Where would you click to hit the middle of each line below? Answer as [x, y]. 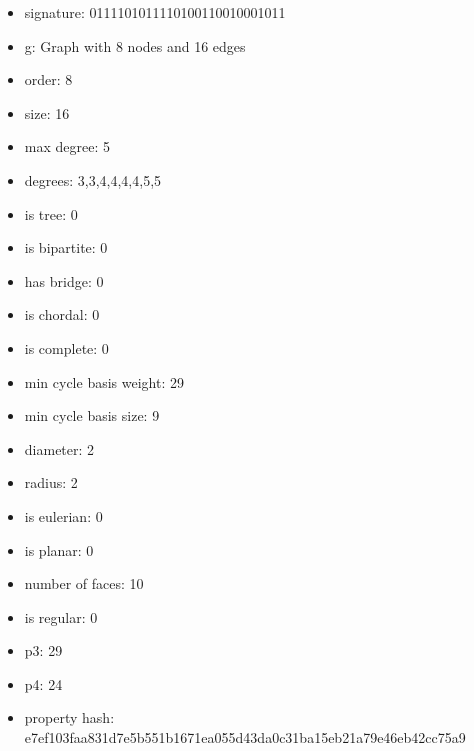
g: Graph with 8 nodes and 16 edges [135, 45]
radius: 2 [51, 482]
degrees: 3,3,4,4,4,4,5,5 [93, 179]
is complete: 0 [66, 347]
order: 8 [48, 79]
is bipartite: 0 [66, 247]
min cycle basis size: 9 [92, 415]
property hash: [69, 717]
